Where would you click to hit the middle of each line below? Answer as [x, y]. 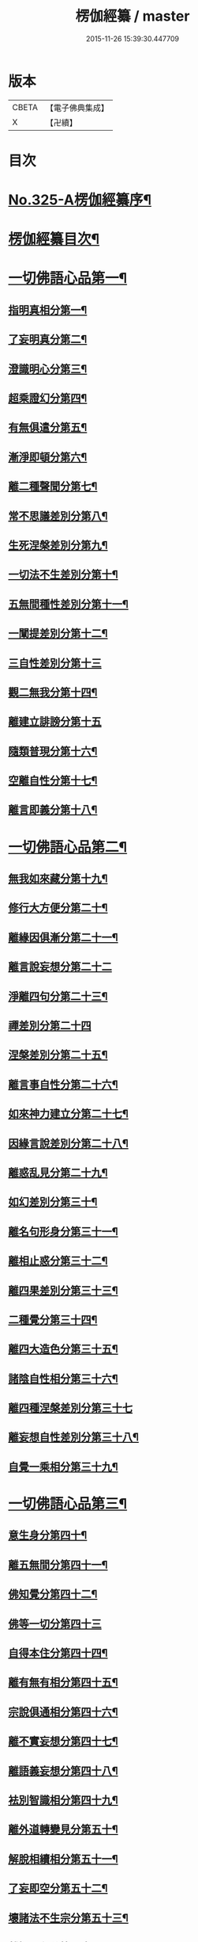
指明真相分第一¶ [48, 310]
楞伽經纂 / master [133, 16]
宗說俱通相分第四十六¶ [63, 1712]
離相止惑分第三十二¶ [58, 1261]
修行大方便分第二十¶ [58, 908]
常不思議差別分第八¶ [58, 516]
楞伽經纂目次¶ [54, 239]
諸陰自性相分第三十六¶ [63, 1378]
